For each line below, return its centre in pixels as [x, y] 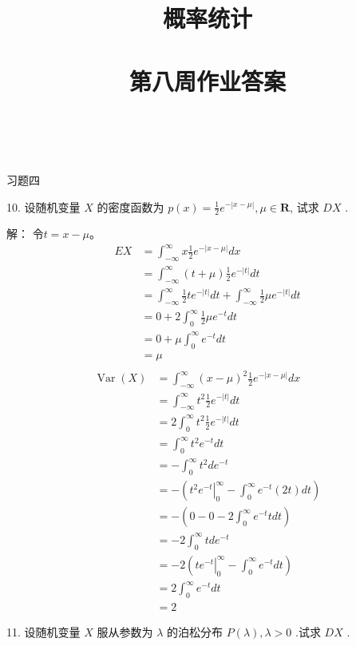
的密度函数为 [131, 206]
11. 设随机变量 [44, 632]
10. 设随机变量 [44, 206]
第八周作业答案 [207, 80]
